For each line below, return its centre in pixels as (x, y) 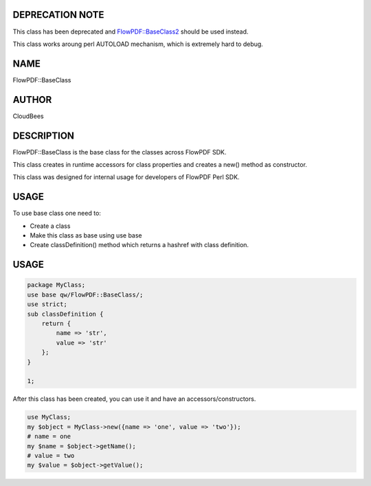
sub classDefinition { (65, 314)
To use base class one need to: (57, 213)
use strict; (47, 304)
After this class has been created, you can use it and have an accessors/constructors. (134, 399)
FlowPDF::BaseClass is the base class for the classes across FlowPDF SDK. (120, 152)
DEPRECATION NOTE (58, 15)
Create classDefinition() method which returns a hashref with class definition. (139, 245)
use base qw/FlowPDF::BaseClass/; (85, 294)
